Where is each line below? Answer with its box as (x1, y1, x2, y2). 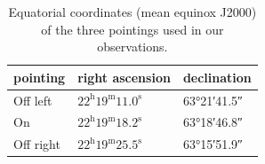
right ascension (77, 67, 171, 86)
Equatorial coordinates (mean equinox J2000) (8, 3, 257, 20)
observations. (97, 37, 168, 56)
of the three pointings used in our (41, 20, 224, 38)
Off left (13, 90, 52, 109)
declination (182, 67, 252, 86)
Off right (13, 135, 60, 153)
